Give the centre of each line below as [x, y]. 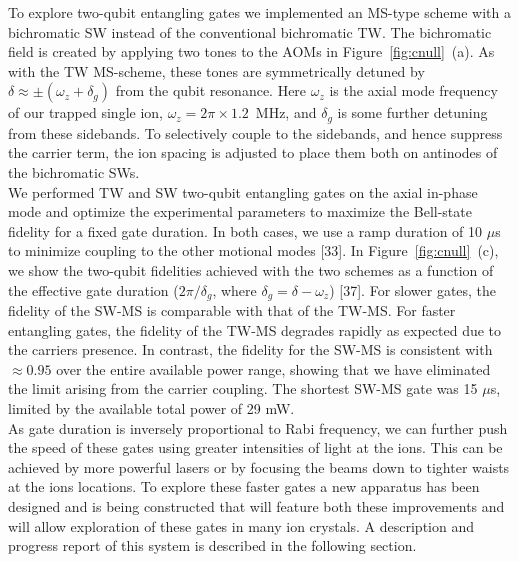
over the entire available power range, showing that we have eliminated [273, 368]
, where [234, 289]
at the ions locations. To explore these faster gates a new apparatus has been [244, 486]
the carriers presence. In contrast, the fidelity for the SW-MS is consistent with [250, 349]
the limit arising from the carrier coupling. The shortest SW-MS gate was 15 [243, 388]
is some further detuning [412, 112]
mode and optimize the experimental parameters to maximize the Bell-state [240, 211]
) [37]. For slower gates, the [413, 289]
